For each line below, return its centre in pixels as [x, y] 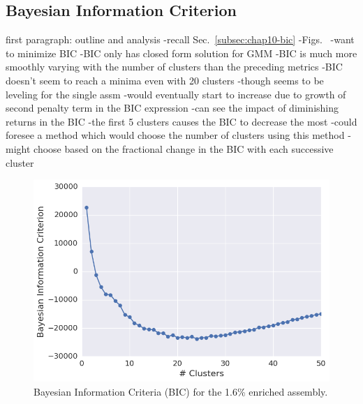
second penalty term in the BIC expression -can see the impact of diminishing [172, 108]
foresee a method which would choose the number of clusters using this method [175, 135]
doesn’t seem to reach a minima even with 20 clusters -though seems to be [165, 80]
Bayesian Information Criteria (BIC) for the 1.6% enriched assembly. [181, 391]
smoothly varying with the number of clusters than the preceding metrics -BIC [174, 67]
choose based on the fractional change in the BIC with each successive [184, 148]
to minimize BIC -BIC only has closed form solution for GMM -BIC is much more [181, 53]
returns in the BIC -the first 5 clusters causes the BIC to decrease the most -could [181, 121]
